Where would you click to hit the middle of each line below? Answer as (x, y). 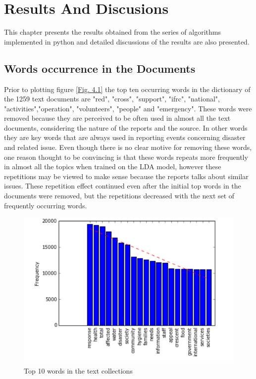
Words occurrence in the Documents (100, 68)
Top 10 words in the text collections (78, 370)
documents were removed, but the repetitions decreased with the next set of (119, 196)
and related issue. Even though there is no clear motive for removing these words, (128, 147)
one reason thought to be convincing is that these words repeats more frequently (126, 157)
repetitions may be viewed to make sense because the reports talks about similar (126, 176)
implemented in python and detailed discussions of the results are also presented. (127, 41)
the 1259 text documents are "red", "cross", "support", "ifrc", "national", (112, 99)
